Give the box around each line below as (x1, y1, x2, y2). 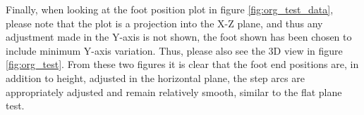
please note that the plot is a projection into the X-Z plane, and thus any (6, 15, 323, 30)
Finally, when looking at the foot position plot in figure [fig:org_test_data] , (6, 2, 334, 16)
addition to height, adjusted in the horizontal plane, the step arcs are (6, 70, 305, 85)
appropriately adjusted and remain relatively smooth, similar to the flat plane (6, 84, 342, 99)
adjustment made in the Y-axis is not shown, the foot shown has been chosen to (6, 29, 352, 44)
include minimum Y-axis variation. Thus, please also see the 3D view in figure (6, 43, 343, 57)
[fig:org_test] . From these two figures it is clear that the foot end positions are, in (6, 57, 359, 72)
